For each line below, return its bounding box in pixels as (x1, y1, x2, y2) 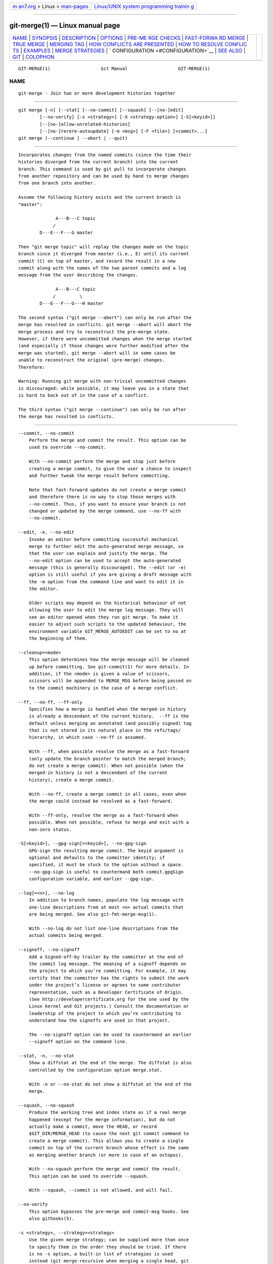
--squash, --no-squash (18, 1102, 75, 1108)
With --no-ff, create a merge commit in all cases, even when (28, 791, 187, 797)
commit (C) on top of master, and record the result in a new (18, 258, 176, 264)
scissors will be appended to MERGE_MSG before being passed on (28, 678, 192, 684)
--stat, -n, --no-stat (18, 1053, 75, 1059)
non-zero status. (28, 827, 72, 832)
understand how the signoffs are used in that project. (28, 1018, 170, 1023)
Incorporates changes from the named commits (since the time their (18, 152, 192, 158)
